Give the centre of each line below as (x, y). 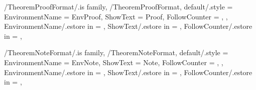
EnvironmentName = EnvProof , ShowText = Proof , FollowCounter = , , (116, 16)
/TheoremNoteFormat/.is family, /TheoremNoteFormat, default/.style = (116, 52)
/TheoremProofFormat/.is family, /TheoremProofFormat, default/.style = (118, 6)
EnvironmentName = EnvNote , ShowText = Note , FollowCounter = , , (114, 62)
